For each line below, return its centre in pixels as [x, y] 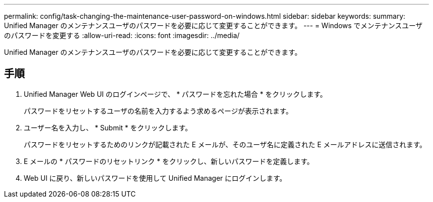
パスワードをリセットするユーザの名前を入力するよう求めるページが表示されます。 [158, 111]
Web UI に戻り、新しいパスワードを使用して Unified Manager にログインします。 [155, 178]
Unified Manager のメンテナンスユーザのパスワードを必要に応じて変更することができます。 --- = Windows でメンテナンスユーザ [213, 25]
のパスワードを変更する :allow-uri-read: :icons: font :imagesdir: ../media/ [122, 35]
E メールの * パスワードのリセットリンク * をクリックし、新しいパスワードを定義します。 [169, 161]
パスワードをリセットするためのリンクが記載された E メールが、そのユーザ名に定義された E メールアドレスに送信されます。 [225, 144]
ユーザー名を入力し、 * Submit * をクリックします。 [108, 127]
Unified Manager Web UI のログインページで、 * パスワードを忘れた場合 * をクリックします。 [175, 94]
